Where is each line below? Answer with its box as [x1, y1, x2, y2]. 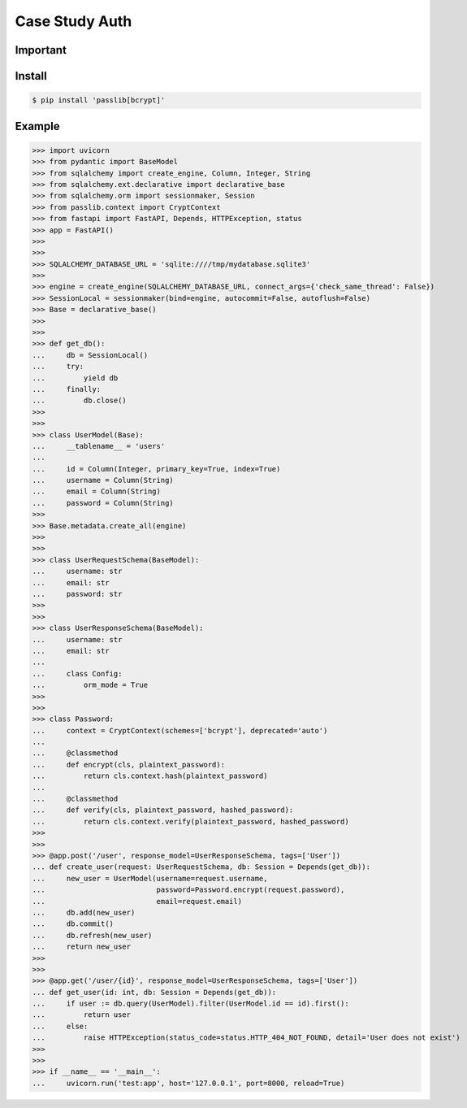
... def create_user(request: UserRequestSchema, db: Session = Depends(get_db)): [32, 863, 371, 871]
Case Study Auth [15, 12, 132, 30]
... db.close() [32, 396, 128, 406]
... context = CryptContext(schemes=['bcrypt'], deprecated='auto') [32, 726, 328, 735]
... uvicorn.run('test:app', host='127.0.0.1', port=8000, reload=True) [32, 1078, 345, 1088]
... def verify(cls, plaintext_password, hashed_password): [32, 806, 294, 815]
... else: [32, 1021, 89, 1031]
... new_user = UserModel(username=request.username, [32, 874, 268, 883]
